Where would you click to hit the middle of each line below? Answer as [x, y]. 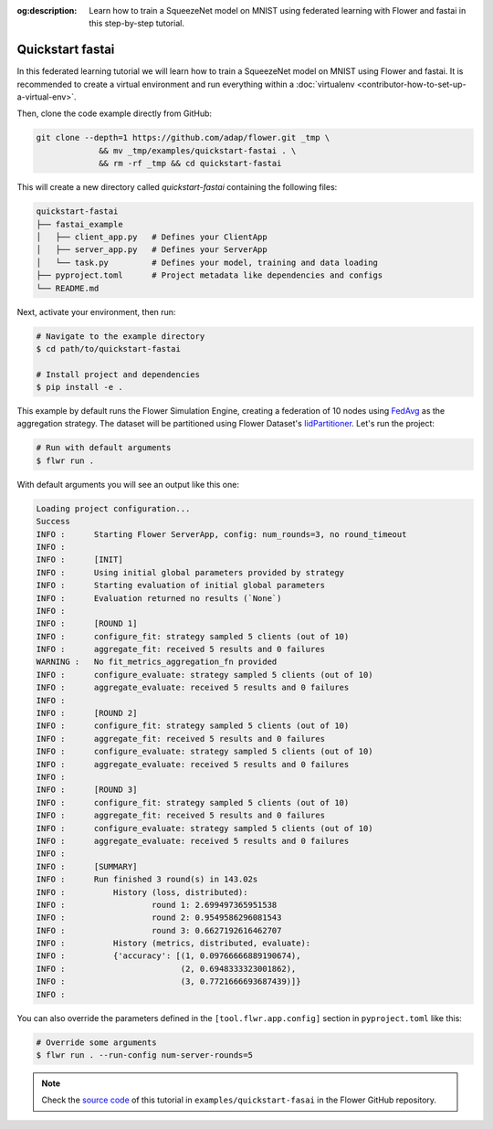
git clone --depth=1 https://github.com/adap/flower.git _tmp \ [183, 138]
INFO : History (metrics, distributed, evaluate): [173, 944]
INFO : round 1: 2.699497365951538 [157, 905]
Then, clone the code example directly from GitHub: [115, 113]
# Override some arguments [96, 1042]
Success [53, 522]
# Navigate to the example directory [121, 336]
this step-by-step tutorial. [136, 24]
